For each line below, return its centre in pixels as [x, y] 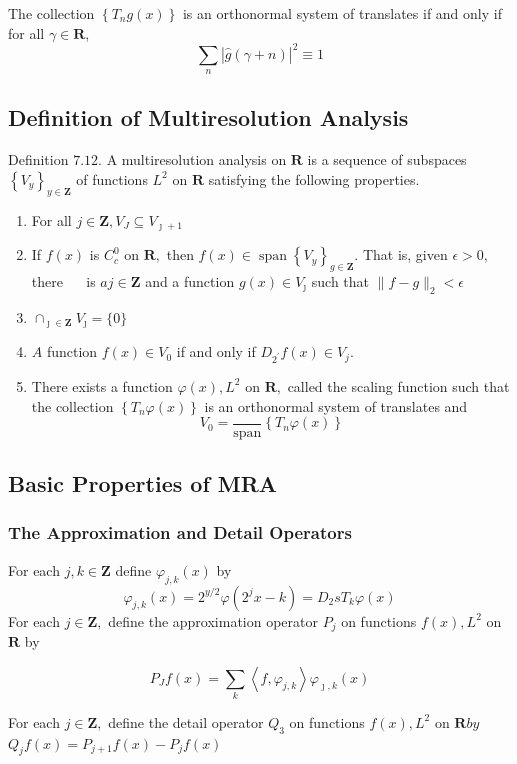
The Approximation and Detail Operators [180, 532]
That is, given [405, 254]
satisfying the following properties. [314, 178]
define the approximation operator [213, 620]
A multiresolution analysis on [196, 159]
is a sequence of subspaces [387, 159]
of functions [112, 178]
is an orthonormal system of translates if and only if [342, 13]
